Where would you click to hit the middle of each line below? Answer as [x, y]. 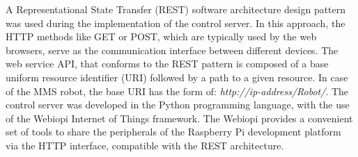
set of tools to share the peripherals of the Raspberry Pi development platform [173, 132]
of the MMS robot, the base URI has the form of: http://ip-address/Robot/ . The [177, 91]
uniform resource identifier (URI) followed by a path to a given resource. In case [177, 77]
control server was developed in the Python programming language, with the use [178, 105]
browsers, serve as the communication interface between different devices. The [172, 50]
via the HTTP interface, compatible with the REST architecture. [145, 145]
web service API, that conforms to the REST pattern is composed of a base [167, 64]
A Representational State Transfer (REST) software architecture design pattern [176, 9]
